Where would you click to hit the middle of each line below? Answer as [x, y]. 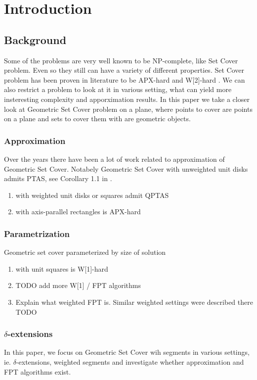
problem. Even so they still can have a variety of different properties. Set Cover [124, 70]
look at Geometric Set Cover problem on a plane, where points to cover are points [128, 109]
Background [35, 39]
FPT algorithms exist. [38, 371]
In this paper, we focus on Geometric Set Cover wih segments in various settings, [127, 352]
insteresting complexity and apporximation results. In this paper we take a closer [127, 99]
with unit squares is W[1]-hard [62, 268]
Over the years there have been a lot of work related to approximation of [114, 159]
